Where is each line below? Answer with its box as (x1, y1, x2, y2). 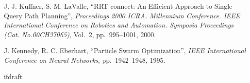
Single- (214, 1, 234, 11)
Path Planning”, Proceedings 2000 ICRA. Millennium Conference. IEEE (24, 10, 240, 20)
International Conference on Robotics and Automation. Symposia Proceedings (4, 20, 233, 30)
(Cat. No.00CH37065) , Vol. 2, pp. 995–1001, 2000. (4, 29, 156, 39)
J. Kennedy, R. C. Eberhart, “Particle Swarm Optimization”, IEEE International (4, 45, 246, 55)
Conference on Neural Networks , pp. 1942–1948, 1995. (4, 55, 166, 65)
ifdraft (4, 71, 23, 81)
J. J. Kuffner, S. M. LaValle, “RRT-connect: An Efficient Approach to (4, 1, 213, 11)
